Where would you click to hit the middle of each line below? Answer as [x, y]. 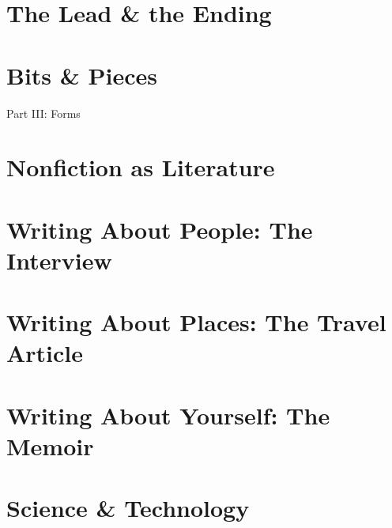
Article [45, 353]
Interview [59, 260]
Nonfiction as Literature [141, 167]
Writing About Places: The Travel [196, 322]
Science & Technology [128, 508]
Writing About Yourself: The [168, 415]
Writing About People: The [160, 229]
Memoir [50, 445]
